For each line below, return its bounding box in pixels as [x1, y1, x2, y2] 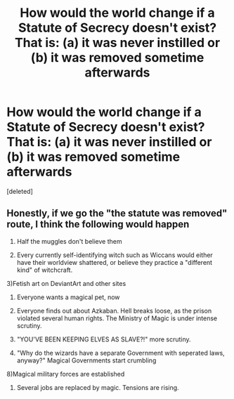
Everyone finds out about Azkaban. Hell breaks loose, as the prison [16, 306, 212, 315]
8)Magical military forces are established [6, 369, 125, 378]
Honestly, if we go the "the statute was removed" [6, 207, 228, 219]
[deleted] [6, 187, 33, 195]
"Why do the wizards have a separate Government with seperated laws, [16, 348, 226, 357]
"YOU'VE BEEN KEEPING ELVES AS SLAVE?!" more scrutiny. [16, 335, 191, 344]
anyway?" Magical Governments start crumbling [16, 356, 157, 365]
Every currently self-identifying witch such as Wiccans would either [16, 251, 214, 259]
